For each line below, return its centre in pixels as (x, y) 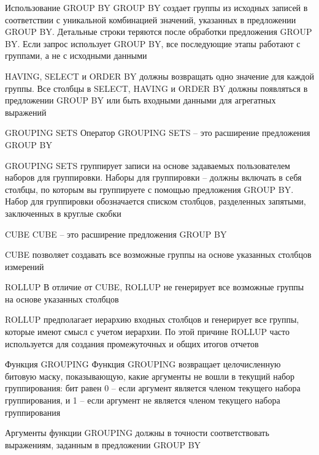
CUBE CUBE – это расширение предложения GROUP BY (116, 234)
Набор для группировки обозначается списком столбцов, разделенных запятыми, (156, 201)
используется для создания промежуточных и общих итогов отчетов (132, 343)
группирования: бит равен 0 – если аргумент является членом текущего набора (153, 388)
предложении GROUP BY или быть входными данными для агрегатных (140, 100)
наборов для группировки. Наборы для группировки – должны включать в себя (153, 177)
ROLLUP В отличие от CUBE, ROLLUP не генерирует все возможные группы (155, 287)
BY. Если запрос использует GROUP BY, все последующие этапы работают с (153, 43)
